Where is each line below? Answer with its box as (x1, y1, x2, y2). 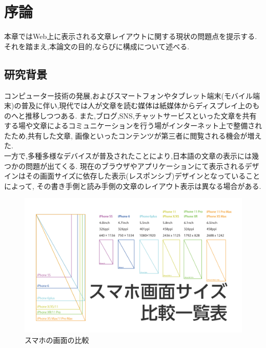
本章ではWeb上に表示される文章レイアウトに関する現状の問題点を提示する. (4, 31, 257, 42)
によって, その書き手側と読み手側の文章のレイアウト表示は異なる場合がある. (4, 180, 261, 191)
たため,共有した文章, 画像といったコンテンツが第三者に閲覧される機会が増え (4, 130, 262, 141)
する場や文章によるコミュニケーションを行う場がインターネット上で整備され (4, 120, 262, 131)
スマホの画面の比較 (25, 335, 89, 345)
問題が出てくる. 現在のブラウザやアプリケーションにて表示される (25, 160, 245, 171)
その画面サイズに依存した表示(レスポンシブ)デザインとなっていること (25, 170, 260, 181)
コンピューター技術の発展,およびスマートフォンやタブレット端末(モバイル (4, 90, 253, 101)
